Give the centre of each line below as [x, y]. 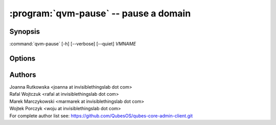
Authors [23, 75]
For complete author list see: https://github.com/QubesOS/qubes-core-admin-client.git [101, 116]
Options [22, 58]
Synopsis [25, 32]
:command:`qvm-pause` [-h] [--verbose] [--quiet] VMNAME [73, 44]
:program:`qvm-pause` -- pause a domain [100, 13]
